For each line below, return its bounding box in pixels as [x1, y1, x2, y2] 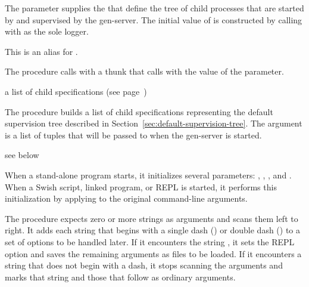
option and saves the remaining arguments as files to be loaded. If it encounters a [5, 247, 302, 260]
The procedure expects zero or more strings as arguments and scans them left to [5, 212, 298, 224]
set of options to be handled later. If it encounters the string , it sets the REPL [5, 235, 295, 248]
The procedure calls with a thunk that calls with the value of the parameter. [5, 65, 284, 78]
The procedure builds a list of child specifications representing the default [5, 105, 273, 118]
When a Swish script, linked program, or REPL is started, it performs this [5, 180, 277, 193]
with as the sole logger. [5, 25, 89, 38]
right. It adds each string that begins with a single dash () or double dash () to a [5, 224, 301, 236]
